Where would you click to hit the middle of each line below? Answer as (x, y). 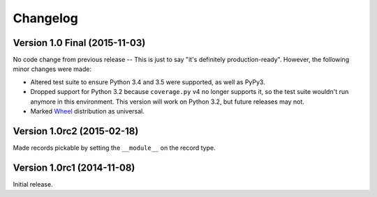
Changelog (45, 18)
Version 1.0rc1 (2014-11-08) (74, 167)
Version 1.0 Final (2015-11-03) (79, 43)
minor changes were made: (52, 69)
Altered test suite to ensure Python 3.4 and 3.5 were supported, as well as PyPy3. (148, 82)
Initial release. (33, 184)
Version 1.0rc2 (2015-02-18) (76, 131)
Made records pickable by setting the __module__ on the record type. (114, 148)
